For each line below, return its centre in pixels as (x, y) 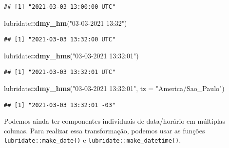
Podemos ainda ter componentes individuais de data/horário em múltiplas (115, 121)
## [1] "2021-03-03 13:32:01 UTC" (60, 72)
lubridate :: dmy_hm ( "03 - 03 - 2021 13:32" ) (66, 23)
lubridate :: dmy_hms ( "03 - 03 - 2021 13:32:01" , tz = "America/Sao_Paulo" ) (114, 88)
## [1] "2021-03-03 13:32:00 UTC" (60, 40)
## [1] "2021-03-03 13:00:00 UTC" (60, 7)
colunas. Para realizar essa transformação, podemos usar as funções (105, 130)
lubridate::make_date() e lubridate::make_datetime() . (93, 140)
